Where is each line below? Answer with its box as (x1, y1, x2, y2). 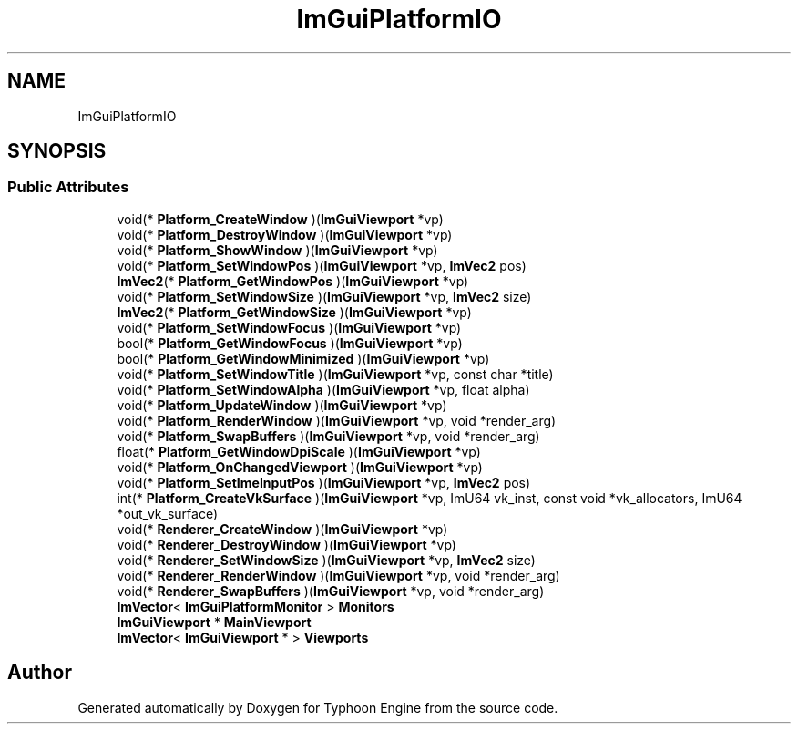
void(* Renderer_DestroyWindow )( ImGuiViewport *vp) (117, 536, 456, 552)
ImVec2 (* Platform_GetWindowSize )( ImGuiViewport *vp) (117, 304, 472, 320)
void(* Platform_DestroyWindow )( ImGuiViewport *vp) (117, 226, 453, 242)
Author (7, 661, 72, 685)
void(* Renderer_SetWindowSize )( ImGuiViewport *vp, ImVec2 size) (117, 551, 536, 568)
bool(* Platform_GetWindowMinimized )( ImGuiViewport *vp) (117, 350, 490, 366)
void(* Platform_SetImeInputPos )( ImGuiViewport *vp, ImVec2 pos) (117, 474, 531, 490)
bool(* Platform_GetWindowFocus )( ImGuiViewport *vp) (117, 335, 463, 351)
